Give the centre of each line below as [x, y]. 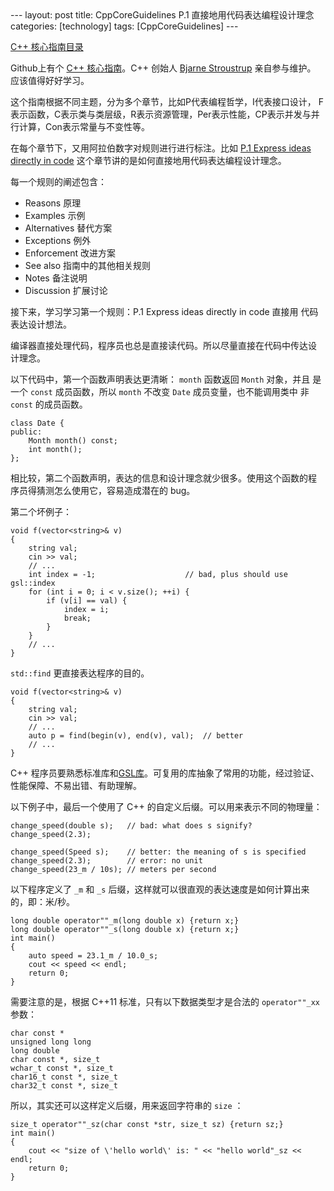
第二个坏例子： [41, 511]
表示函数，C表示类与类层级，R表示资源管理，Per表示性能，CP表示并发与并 [165, 114]
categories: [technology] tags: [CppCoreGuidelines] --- [124, 26]
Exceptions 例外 [58, 240]
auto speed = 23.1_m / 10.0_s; [93, 956]
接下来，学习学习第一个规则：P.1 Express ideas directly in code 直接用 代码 [164, 311]
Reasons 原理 [53, 203]
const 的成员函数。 [49, 404]
